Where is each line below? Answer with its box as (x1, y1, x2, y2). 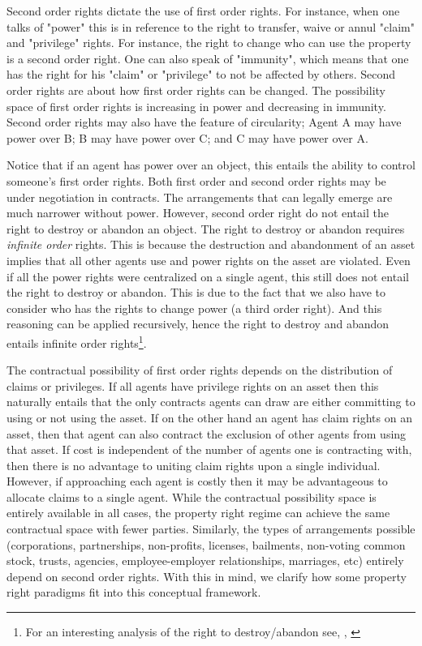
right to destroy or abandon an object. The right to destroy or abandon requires (6, 220, 405, 237)
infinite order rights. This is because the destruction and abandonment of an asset (6, 236, 416, 253)
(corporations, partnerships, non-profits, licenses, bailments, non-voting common (6, 536, 406, 553)
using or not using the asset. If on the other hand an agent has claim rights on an (6, 409, 412, 426)
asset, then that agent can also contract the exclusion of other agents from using (6, 425, 407, 442)
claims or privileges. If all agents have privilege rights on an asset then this (6, 377, 379, 394)
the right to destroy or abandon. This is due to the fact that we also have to (6, 284, 386, 301)
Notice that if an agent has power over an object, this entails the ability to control (6, 156, 416, 173)
